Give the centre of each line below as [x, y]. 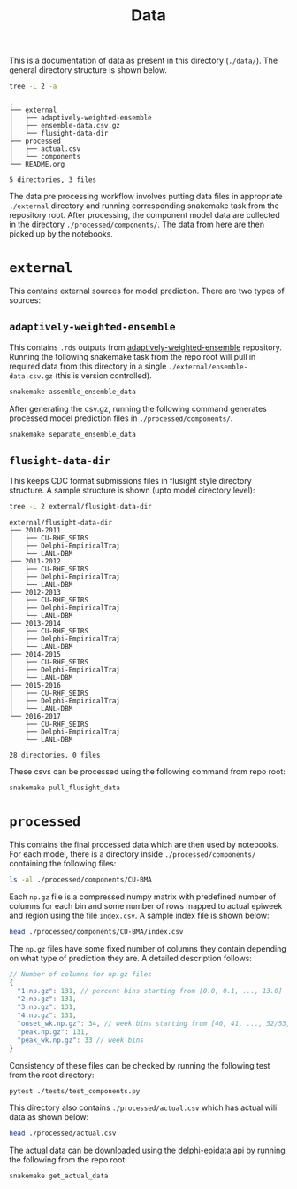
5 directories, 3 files [53, 180]
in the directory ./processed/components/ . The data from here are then [137, 225]
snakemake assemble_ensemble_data [73, 392]
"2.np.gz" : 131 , [47, 999]
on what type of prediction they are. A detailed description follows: [130, 958]
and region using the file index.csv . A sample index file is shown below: [139, 915]
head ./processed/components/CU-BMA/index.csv [96, 931]
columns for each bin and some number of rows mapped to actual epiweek [146, 905]
